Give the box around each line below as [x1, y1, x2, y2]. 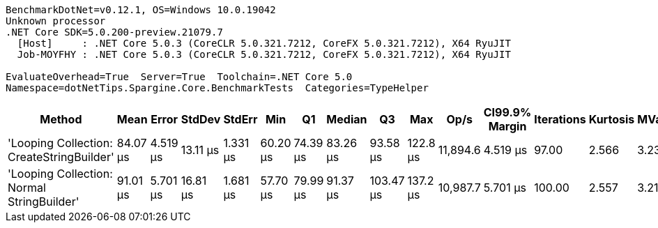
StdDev [181, 112, 221, 126]
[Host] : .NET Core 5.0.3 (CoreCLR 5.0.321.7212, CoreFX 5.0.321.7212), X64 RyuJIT [17, 38, 511, 49]
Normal [8, 181, 46, 195]
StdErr [223, 112, 258, 126]
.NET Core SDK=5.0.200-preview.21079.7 [6, 26, 223, 38]
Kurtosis [588, 112, 635, 126]
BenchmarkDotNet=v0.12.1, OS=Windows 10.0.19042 [6, 4, 276, 15]
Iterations [534, 112, 586, 126]
